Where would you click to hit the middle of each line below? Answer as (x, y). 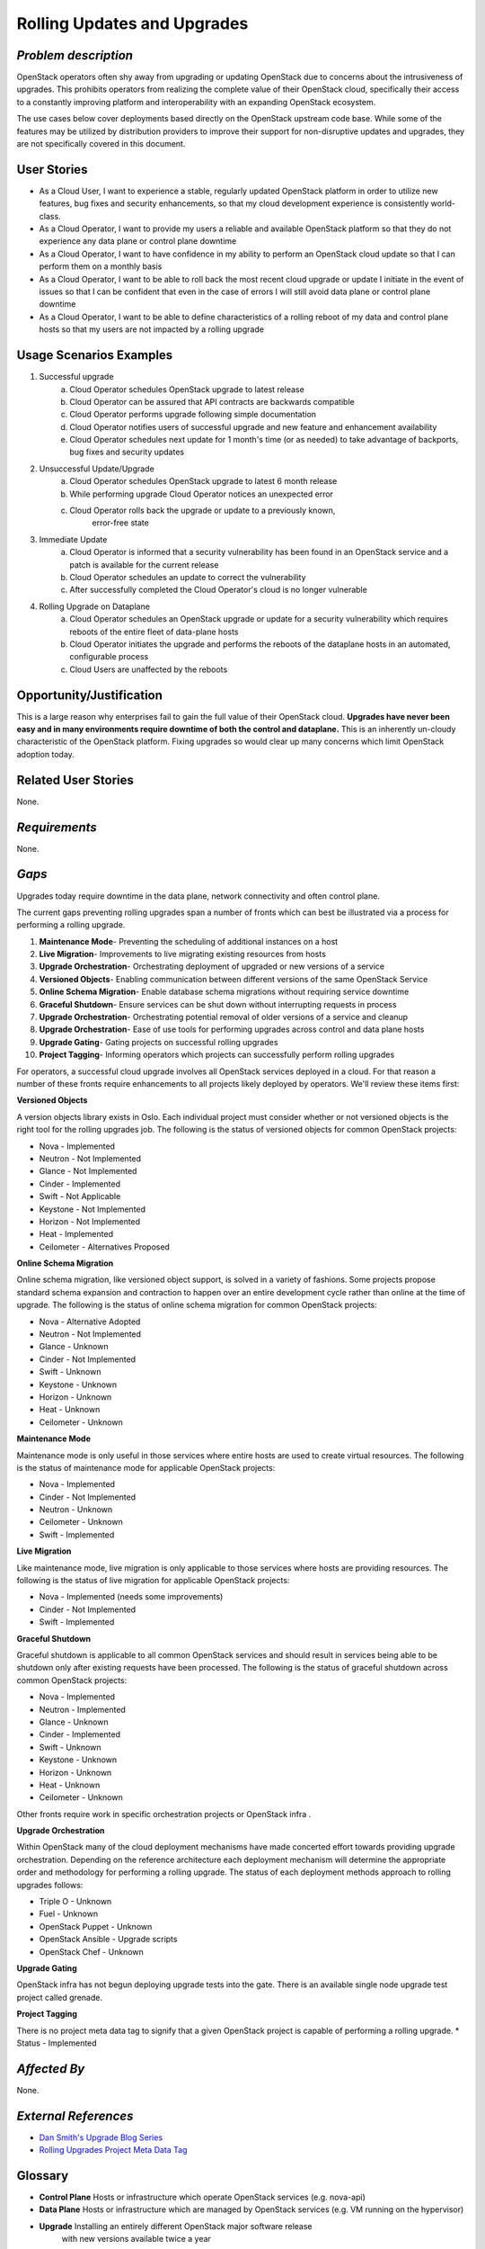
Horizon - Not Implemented (90, 1221)
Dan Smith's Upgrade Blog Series (101, 2137)
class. (50, 216)
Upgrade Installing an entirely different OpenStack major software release (176, 2226)
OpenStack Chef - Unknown (91, 1951)
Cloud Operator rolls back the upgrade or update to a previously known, (203, 511)
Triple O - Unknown (75, 1902)
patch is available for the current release (144, 564)
